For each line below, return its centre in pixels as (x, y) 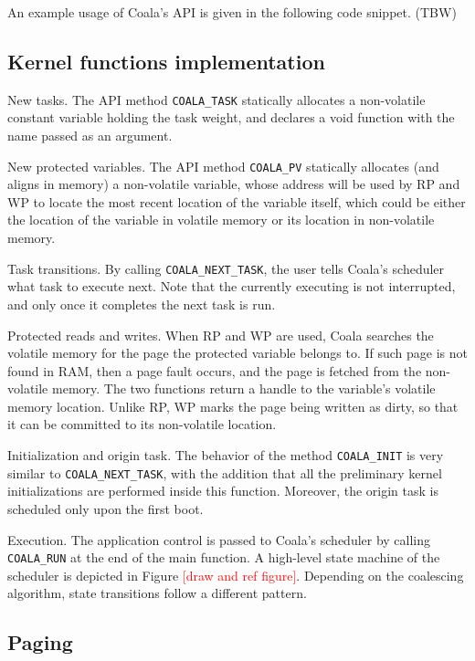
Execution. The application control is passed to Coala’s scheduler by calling (219, 539)
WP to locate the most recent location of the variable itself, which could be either (237, 201)
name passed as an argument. (90, 136)
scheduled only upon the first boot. (106, 508)
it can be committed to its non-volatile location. (142, 424)
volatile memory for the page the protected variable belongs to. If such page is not (237, 353)
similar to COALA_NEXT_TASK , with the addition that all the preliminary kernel (225, 472)
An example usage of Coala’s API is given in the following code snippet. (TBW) (232, 12)
